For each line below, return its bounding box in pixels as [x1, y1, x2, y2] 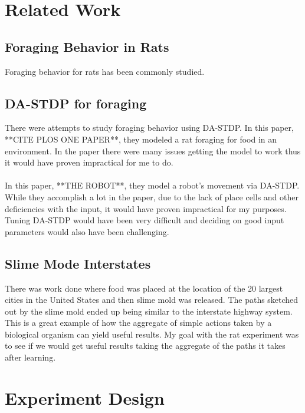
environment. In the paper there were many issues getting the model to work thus [5, 144, 301, 157]
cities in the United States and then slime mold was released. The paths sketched [5, 293, 299, 306]
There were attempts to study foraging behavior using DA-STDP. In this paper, [5, 121, 294, 134]
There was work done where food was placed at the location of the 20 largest [5, 282, 283, 294]
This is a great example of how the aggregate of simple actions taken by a [5, 316, 272, 329]
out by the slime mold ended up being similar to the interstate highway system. [5, 305, 293, 317]
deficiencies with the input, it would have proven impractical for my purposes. [5, 202, 287, 214]
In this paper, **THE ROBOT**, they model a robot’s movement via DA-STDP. [5, 179, 300, 191]
